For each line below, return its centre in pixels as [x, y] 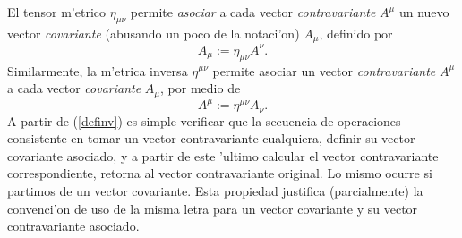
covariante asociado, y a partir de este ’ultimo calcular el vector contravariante [223, 155]
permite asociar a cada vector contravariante [253, 12]
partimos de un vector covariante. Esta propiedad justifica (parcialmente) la [215, 190]
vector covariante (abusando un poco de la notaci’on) [154, 33]
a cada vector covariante [74, 88]
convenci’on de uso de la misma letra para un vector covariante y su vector [213, 208]
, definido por [356, 33]
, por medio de [201, 88]
